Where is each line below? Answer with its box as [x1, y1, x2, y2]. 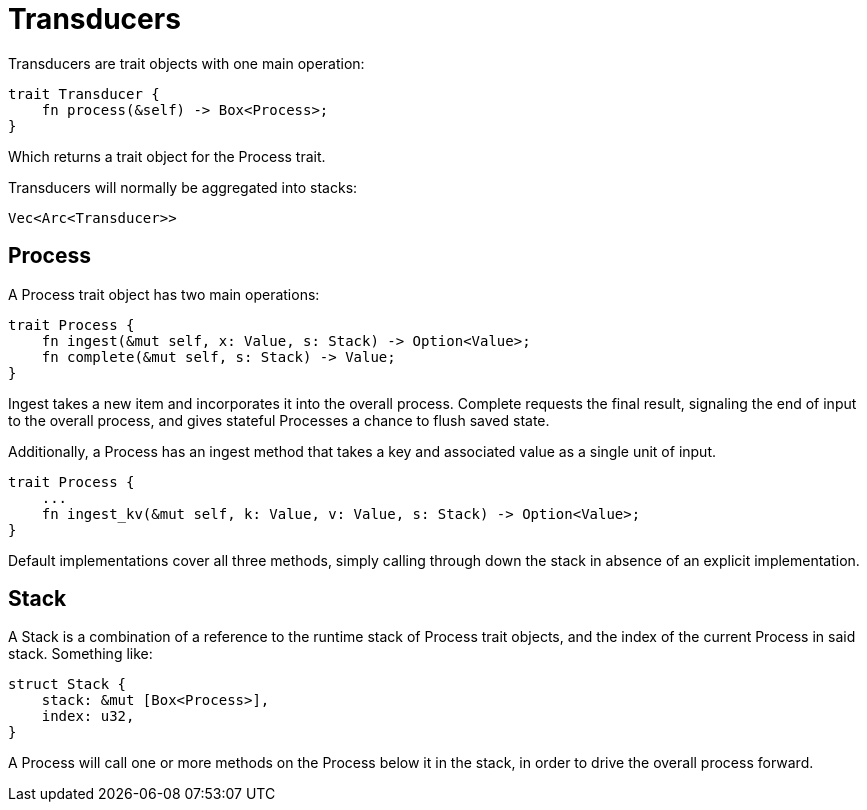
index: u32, [41, 708, 135, 725]
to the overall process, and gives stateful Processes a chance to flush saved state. [8, 411, 550, 429]
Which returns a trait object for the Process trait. [8, 147, 326, 165]
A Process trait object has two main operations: [8, 285, 320, 303]
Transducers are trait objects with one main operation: [8, 54, 365, 72]
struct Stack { [8, 676, 127, 693]
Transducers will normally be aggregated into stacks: [8, 178, 358, 196]
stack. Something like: [8, 645, 153, 663]
